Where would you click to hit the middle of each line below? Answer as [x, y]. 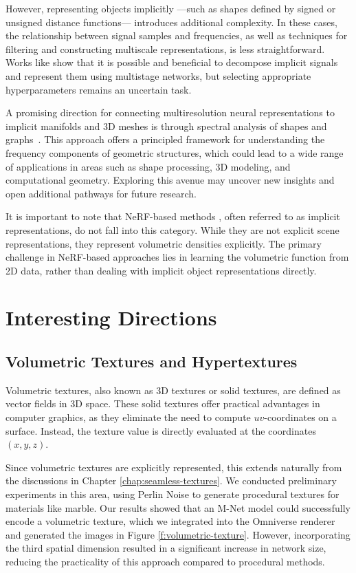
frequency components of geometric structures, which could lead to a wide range [175, 152]
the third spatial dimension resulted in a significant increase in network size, [166, 548]
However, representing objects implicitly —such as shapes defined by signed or [171, 8]
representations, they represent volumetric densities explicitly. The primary [164, 243]
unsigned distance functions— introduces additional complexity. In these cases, [171, 22]
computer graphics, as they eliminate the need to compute [128, 417]
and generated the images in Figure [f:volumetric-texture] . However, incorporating [178, 534]
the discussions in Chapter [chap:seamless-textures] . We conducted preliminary [171, 480]
